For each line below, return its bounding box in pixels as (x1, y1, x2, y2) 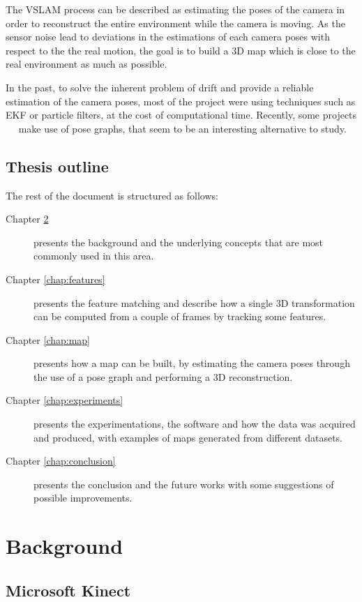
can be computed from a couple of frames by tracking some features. (33, 309, 326, 324)
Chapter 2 (6, 211, 49, 226)
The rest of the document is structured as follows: (6, 188, 218, 202)
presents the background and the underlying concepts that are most (33, 234, 324, 249)
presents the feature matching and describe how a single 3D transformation (33, 295, 355, 310)
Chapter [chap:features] (6, 271, 105, 286)
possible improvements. (33, 490, 133, 505)
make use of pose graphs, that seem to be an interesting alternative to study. (18, 121, 347, 135)
